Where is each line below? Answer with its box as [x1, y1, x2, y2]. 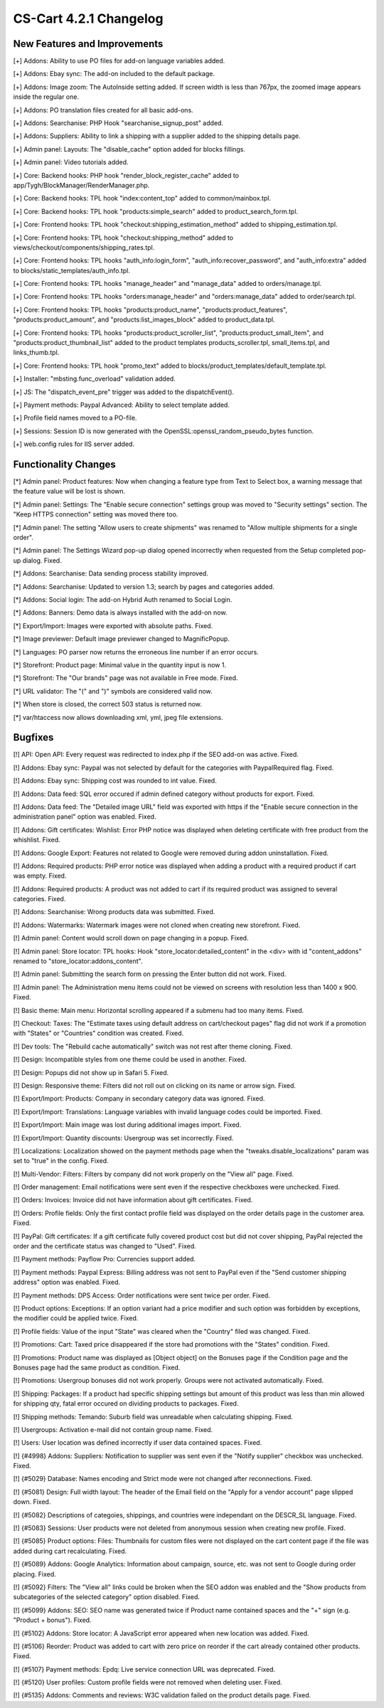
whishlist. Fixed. [13, 836, 60, 844]
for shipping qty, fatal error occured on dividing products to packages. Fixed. [13, 1399, 239, 1408]
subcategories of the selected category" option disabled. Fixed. [13, 1593, 201, 1601]
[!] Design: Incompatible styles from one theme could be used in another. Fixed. [13, 1055, 247, 1063]
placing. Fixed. [13, 1569, 56, 1579]
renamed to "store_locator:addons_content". [13, 957, 143, 965]
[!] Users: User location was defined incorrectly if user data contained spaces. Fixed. [13, 1438, 262, 1447]
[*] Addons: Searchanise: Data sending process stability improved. [13, 569, 209, 578]
